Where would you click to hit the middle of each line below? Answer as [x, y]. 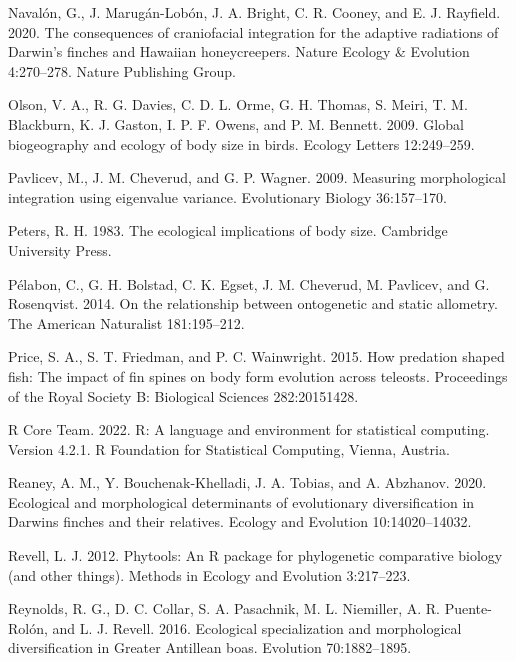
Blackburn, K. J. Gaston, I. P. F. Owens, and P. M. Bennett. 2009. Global [236, 123]
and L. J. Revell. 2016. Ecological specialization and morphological [257, 627]
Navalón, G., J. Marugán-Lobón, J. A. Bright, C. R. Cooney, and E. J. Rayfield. [254, 12]
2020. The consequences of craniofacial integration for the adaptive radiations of [253, 31]
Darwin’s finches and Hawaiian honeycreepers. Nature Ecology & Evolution [239, 51]
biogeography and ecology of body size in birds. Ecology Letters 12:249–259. [241, 143]
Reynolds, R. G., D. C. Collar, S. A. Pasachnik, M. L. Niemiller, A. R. [224, 608]
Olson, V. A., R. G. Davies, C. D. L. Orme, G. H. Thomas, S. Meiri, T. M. [238, 104]
